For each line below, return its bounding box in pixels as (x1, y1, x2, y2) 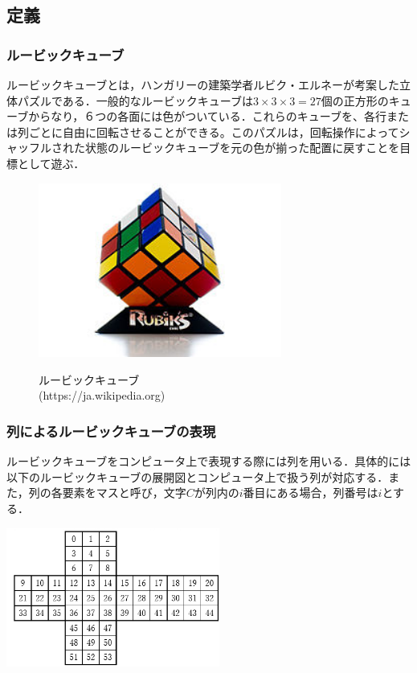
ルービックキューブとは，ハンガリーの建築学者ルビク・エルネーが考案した (6, 76, 399, 92)
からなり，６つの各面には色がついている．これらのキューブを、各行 (28, 108, 386, 125)
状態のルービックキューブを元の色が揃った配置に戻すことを (84, 139, 400, 156)
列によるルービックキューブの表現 (6, 421, 216, 441)
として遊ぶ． (17, 154, 85, 171)
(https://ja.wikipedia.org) (39, 387, 166, 404)
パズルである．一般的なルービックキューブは (17, 92, 254, 109)
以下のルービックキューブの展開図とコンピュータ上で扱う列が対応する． (6, 468, 389, 485)
